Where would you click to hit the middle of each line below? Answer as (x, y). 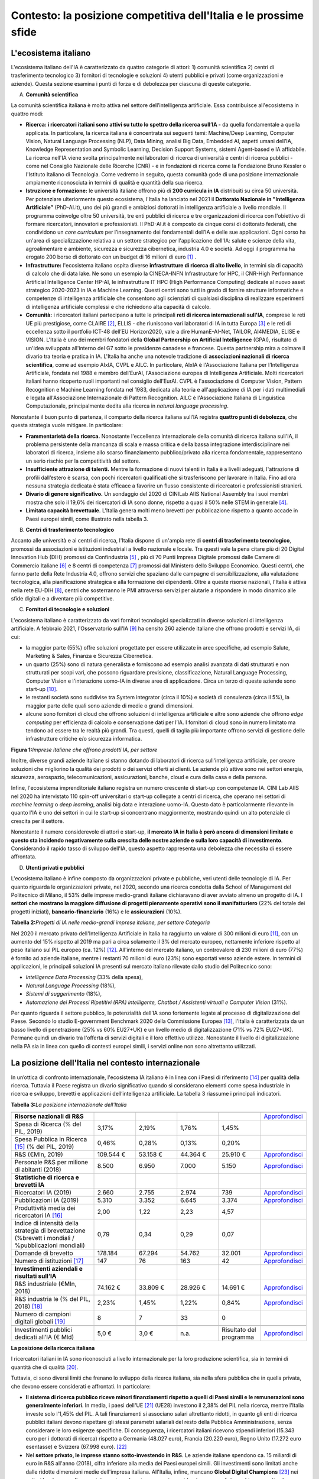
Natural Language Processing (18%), (71, 986)
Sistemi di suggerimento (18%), (64, 994)
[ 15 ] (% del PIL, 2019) (44, 1147)
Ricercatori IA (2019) (43, 1193)
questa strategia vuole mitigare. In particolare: (67, 425)
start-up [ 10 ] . (42, 689)
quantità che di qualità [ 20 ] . (45, 1367)
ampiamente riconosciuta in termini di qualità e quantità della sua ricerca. (115, 182)
